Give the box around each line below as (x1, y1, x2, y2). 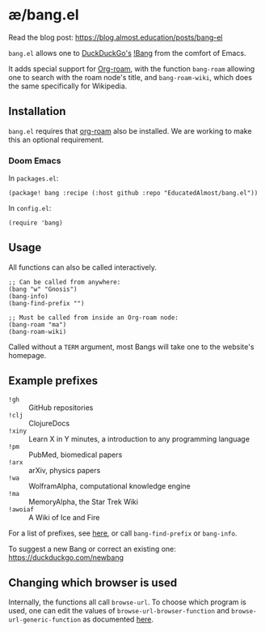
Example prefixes (8, 374, 99, 388)
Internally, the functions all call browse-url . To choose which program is (8, 597, 246, 607)
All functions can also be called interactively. (8, 262, 158, 272)
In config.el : (8, 203, 52, 213)
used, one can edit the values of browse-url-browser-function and (8, 606, 230, 616)
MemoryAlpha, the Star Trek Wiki (28, 497, 139, 506)
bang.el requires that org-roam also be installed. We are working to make (8, 126, 252, 135)
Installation (8, 105, 66, 118)
